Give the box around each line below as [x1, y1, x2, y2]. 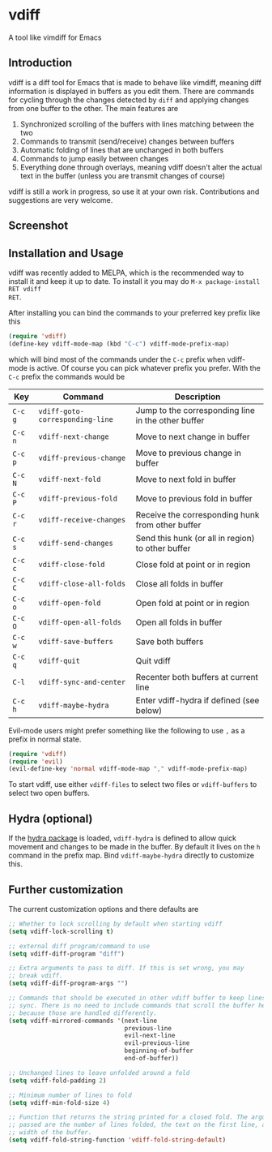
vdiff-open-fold [38, 598, 101, 608]
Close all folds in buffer [135, 578, 224, 589]
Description [174, 391, 221, 402]
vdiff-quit [38, 656, 81, 665]
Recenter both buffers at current [135, 671, 259, 682]
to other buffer [135, 542, 191, 553]
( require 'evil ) [8, 757, 63, 766]
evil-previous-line [124, 1039, 190, 1047]
